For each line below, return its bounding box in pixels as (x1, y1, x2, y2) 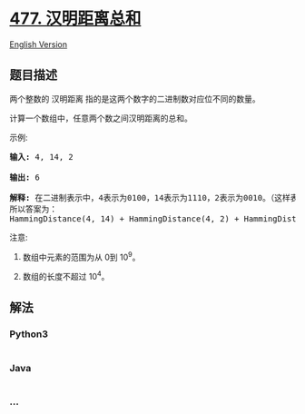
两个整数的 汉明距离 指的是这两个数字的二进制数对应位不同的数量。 (9, 93, 261, 104)
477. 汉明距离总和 (9, 8, 142, 29)
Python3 (9, 328, 48, 340)
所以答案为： (9, 203, 57, 214)
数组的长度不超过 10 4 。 (22, 270, 110, 282)
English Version (9, 38, 68, 50)
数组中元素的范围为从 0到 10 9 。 (22, 250, 141, 262)
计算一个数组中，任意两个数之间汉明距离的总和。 (9, 113, 192, 123)
